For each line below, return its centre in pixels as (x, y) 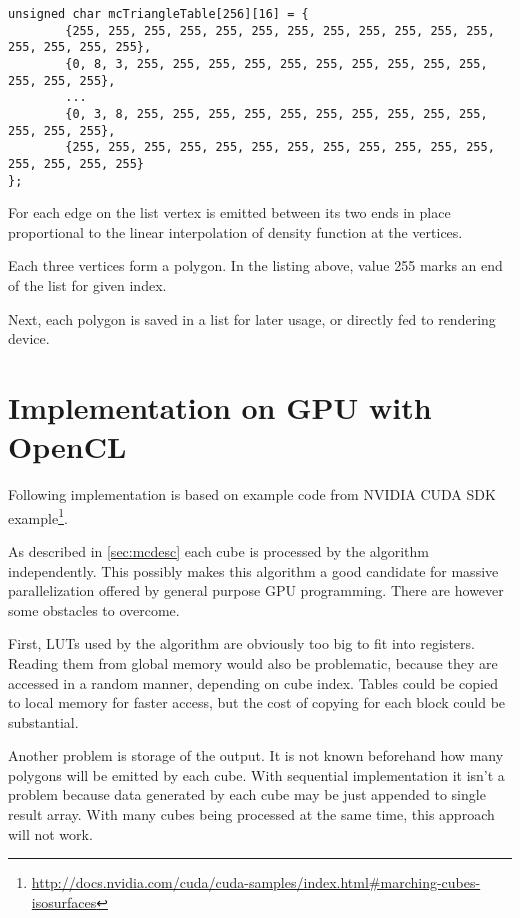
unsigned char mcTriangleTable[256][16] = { (158, 14)
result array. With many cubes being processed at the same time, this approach (251, 814)
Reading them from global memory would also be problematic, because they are (253, 662)
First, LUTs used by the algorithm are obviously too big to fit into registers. (241, 643)
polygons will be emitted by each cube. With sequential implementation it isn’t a (256, 774)
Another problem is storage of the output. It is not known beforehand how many (256, 755)
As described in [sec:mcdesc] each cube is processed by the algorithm (218, 550)
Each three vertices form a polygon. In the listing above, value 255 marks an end (255, 265)
